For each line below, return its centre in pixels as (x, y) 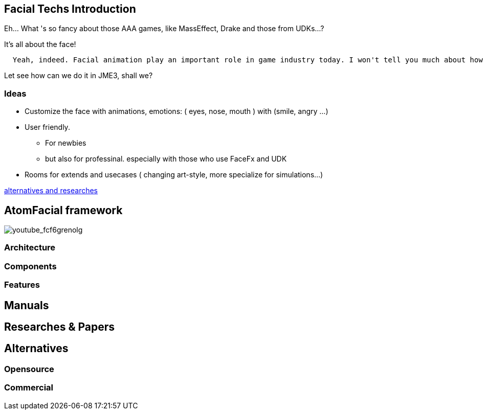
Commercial (29, 388)
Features (22, 285)
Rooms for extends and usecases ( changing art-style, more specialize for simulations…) (174, 175)
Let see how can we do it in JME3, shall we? (79, 76)
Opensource (29, 369)
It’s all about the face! (40, 44)
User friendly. (47, 127)
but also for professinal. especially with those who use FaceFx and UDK (166, 159)
